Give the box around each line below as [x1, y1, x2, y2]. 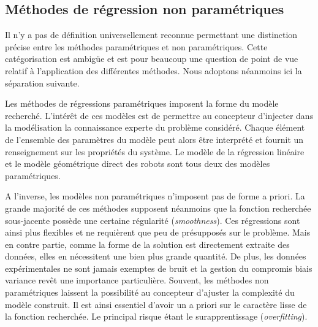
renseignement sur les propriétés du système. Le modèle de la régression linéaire [5, 145, 305, 158]
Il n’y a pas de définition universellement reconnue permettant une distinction [5, 28, 298, 41]
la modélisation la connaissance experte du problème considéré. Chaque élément [5, 121, 305, 134]
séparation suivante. [5, 76, 80, 89]
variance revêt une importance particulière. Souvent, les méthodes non [5, 274, 269, 287]
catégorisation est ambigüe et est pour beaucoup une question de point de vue [5, 52, 298, 65]
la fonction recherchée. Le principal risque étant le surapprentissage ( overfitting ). [5, 310, 308, 323]
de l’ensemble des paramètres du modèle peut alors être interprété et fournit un [5, 133, 304, 145]
